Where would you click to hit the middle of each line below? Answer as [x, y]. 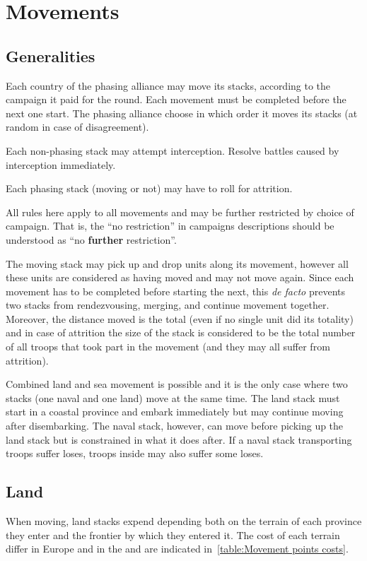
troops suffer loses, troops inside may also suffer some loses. [135, 453]
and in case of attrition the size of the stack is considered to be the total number [181, 332]
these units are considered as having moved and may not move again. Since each [180, 277]
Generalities [51, 55]
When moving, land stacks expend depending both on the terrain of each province [184, 521]
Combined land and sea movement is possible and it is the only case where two [177, 384]
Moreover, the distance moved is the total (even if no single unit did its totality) [180, 318]
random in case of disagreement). [77, 127]
